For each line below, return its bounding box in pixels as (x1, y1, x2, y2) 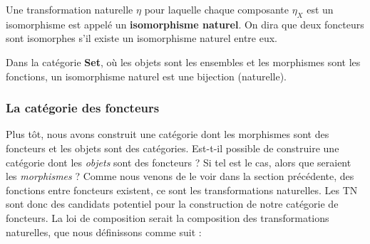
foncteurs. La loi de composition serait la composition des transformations (6, 210, 329, 225)
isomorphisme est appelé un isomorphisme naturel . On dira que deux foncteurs (6, 16, 364, 31)
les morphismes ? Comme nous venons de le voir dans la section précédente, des (6, 169, 354, 184)
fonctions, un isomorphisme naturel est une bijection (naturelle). (6, 68, 287, 83)
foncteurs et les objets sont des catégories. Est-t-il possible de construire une (6, 140, 339, 155)
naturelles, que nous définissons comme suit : (6, 224, 202, 239)
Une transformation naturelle (6, 2, 133, 16)
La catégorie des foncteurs (6, 99, 160, 117)
